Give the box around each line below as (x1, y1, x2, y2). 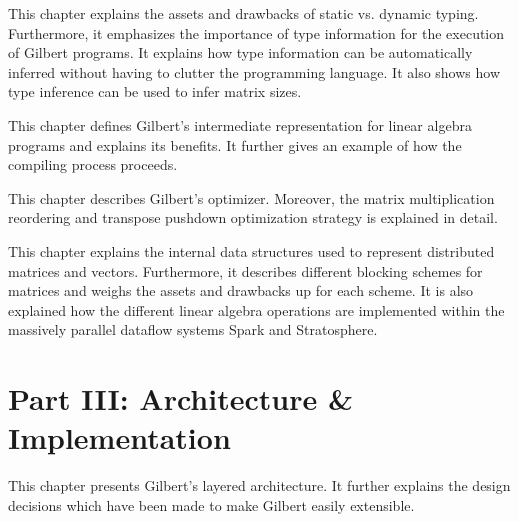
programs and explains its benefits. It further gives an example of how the (8, 134, 462, 155)
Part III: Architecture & (8, 378, 353, 419)
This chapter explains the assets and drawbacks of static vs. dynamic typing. (8, 3, 479, 23)
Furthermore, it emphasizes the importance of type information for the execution (8, 22, 505, 43)
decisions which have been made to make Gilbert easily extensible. (8, 494, 415, 515)
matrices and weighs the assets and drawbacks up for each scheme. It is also (8, 280, 474, 301)
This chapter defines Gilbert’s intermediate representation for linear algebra (8, 114, 472, 135)
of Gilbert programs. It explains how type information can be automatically (8, 42, 473, 63)
